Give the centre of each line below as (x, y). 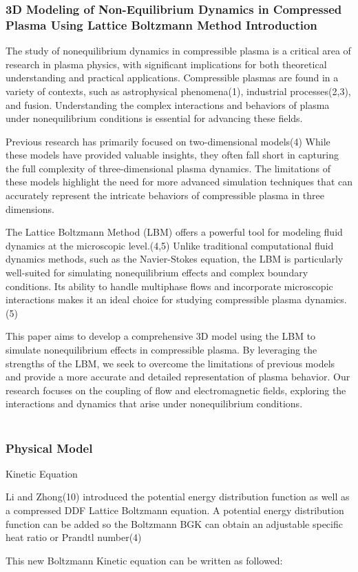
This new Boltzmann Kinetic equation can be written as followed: (144, 560)
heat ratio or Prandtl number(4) (74, 537)
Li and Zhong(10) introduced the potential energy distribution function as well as (178, 497)
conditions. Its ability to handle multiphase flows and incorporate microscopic (169, 286)
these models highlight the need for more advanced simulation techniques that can (179, 182)
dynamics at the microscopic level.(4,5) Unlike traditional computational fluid (170, 245)
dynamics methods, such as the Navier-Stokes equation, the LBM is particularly (175, 259)
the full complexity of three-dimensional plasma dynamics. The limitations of (168, 168)
